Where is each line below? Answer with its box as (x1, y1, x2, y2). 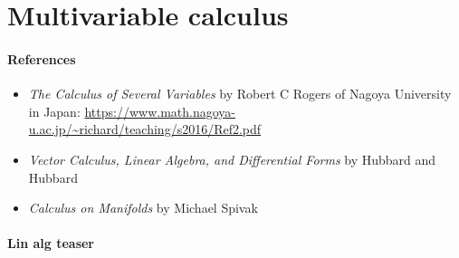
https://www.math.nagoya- (84, 101, 235, 120)
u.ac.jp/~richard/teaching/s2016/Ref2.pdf (28, 119, 262, 139)
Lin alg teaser (7, 234, 94, 253)
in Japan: (28, 101, 81, 120)
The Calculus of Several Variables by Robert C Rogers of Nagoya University (28, 84, 452, 103)
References (7, 49, 76, 68)
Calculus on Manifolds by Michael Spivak (28, 198, 258, 217)
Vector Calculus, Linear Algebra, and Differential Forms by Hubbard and (28, 149, 436, 168)
